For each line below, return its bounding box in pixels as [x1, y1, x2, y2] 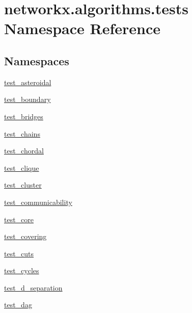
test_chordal [4, 145, 44, 156]
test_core [4, 214, 34, 224]
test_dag [4, 299, 32, 310]
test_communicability [4, 196, 72, 207]
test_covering [4, 231, 47, 242]
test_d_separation [4, 282, 63, 293]
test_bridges [4, 111, 43, 121]
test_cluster [4, 179, 42, 190]
